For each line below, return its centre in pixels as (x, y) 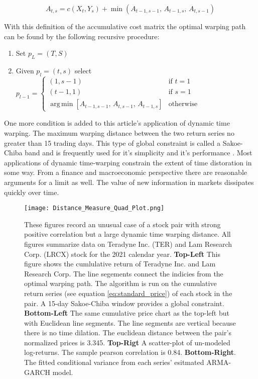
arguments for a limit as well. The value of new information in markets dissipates (129, 182)
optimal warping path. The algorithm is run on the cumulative (120, 283)
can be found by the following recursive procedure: (82, 36)
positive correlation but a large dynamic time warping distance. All (127, 234)
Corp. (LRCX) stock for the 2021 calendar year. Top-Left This (122, 254)
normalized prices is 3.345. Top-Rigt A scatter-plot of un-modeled (127, 342)
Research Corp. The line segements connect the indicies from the (124, 273)
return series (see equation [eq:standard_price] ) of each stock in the (128, 293)
